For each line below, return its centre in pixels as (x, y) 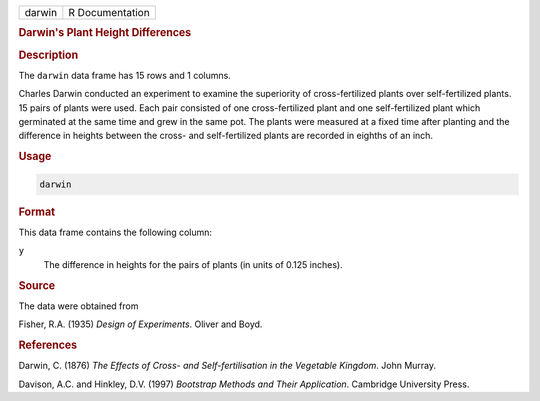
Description (48, 55)
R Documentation (109, 12)
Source (37, 285)
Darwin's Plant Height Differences (105, 33)
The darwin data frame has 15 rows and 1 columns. (125, 75)
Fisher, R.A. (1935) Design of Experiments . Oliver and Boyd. (140, 324)
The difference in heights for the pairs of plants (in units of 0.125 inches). (193, 264)
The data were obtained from (78, 306)
